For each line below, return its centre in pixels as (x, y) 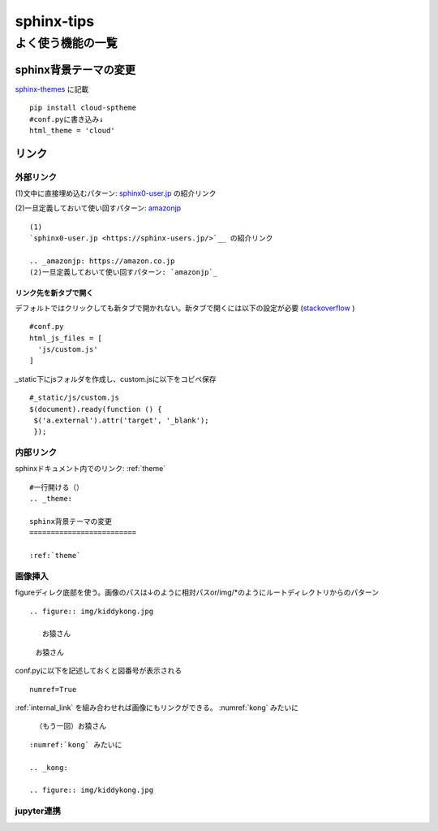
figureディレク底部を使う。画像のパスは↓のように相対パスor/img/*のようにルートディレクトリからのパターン (197, 592)
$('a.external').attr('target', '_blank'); (122, 420)
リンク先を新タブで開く (54, 293)
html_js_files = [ (66, 338)
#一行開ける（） (57, 487)
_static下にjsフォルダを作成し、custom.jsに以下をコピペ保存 (116, 379)
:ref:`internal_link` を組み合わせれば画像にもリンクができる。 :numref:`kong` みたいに (157, 708)
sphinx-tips (55, 21)
